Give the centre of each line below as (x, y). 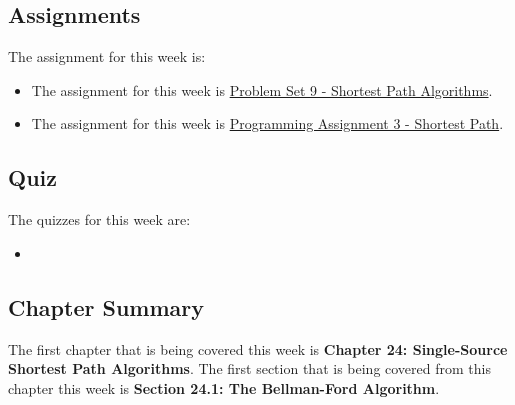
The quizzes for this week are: (99, 219)
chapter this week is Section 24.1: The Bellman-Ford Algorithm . (224, 387)
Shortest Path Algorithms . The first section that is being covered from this (249, 368)
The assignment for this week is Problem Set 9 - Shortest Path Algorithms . (262, 89)
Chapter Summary (106, 306)
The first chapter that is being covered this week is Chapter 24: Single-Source (258, 348)
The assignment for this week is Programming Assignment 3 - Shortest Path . (267, 123)
